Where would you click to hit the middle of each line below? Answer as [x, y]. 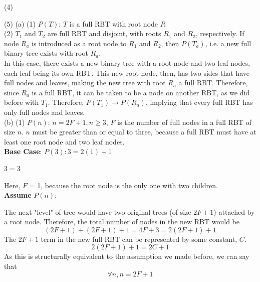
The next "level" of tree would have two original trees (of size [98, 212]
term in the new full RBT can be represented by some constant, [139, 239]
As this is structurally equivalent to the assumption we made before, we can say [127, 256]
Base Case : [23, 151]
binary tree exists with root [46, 53]
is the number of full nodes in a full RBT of [184, 122]
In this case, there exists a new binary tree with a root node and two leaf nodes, [127, 62]
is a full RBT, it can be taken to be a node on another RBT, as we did [141, 92]
